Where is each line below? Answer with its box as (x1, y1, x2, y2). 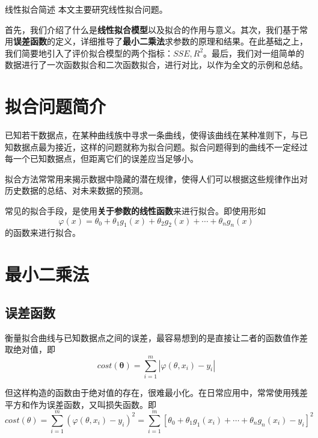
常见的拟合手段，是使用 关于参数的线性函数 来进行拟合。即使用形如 (5, 205, 266, 217)
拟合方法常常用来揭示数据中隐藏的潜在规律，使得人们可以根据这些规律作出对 (5, 172, 308, 185)
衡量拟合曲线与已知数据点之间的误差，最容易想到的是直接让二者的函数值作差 (5, 331, 308, 344)
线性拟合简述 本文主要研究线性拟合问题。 (5, 3, 168, 15)
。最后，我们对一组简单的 (203, 46, 305, 59)
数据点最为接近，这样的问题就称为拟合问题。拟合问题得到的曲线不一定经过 (13, 140, 308, 153)
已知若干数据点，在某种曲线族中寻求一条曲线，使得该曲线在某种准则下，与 (5, 129, 299, 141)
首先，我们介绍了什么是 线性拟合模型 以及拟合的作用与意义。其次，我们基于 (5, 23, 299, 35)
